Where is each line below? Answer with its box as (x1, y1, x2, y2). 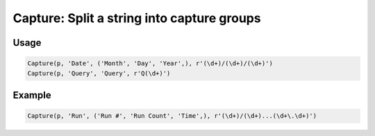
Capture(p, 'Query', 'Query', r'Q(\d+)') (27, 69, 171, 77)
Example (12, 89, 51, 101)
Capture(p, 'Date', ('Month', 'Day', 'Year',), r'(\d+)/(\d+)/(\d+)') (27, 60, 274, 67)
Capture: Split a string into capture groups (12, 10, 261, 26)
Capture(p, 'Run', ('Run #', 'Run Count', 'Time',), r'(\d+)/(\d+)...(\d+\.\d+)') (27, 112, 317, 120)
